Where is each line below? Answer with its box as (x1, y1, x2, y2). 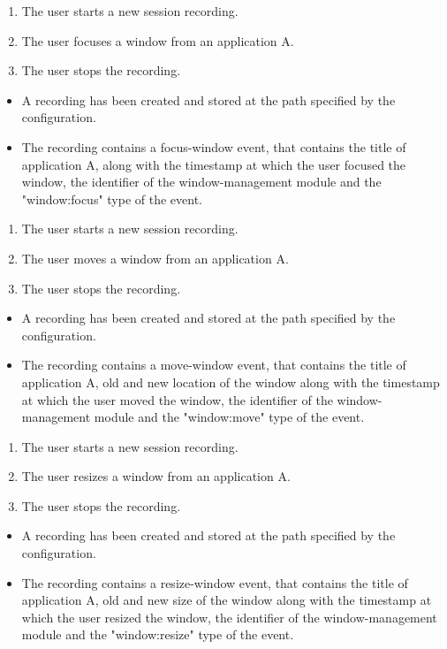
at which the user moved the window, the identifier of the (21, 390, 333, 408)
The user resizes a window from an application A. (21, 467, 291, 485)
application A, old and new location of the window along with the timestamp (21, 372, 440, 391)
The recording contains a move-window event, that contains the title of (21, 355, 406, 374)
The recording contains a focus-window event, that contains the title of (21, 137, 406, 156)
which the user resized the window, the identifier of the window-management (21, 607, 437, 626)
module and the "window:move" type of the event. (94, 408, 365, 426)
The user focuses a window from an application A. (21, 31, 294, 50)
